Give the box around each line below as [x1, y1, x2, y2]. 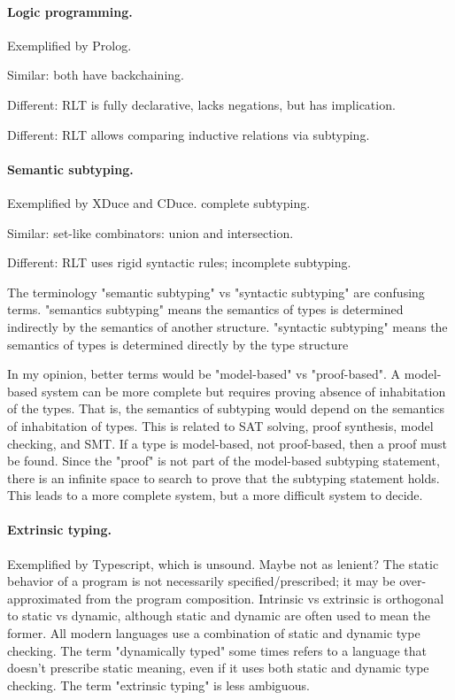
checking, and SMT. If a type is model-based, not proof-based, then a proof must [7, 434, 448, 452]
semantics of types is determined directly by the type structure [7, 335, 349, 353]
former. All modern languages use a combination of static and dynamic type [7, 624, 420, 642]
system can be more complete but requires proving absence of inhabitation [41, 381, 446, 400]
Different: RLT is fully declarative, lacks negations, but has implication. [7, 95, 396, 113]
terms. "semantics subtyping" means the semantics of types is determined [7, 300, 404, 319]
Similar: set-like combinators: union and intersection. [7, 223, 294, 242]
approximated [7, 588, 82, 607]
